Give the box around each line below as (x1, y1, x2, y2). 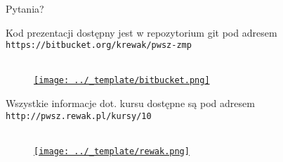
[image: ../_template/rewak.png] (34, 146, 190, 156)
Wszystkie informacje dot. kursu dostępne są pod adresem (6, 96, 255, 111)
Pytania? (6, 1, 44, 15)
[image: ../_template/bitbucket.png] (34, 75, 210, 86)
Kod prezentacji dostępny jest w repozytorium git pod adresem (6, 25, 277, 39)
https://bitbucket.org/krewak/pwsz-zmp (6, 40, 192, 51)
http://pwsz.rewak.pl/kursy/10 (6, 111, 152, 121)
